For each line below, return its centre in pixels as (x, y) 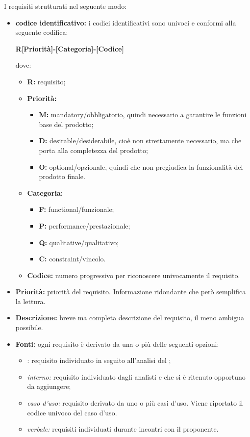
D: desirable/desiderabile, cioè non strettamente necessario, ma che (140, 141)
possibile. (29, 327)
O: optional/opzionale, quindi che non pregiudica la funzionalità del (141, 167)
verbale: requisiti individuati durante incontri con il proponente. (123, 429)
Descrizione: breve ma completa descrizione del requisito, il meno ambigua (130, 318)
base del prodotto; (66, 124)
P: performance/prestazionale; (85, 225)
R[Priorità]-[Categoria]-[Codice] (70, 48)
